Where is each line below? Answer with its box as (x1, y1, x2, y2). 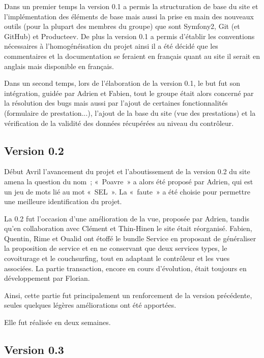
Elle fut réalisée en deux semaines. (4, 317, 111, 328)
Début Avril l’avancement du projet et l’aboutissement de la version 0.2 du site (4, 166, 250, 177)
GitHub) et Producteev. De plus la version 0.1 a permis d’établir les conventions (4, 30, 255, 41)
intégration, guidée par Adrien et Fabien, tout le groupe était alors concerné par (4, 87, 254, 98)
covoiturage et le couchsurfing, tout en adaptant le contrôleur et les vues (4, 253, 230, 264)
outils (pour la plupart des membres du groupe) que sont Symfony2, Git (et (4, 21, 240, 31)
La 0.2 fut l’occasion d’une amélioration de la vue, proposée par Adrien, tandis (4, 213, 250, 223)
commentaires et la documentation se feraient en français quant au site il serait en (4, 50, 260, 61)
